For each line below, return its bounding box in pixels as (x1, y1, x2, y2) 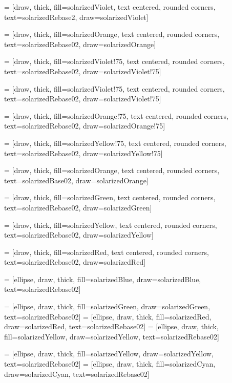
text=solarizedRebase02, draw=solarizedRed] (4, 257, 146, 267)
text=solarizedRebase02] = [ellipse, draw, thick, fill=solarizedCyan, (4, 358, 216, 369)
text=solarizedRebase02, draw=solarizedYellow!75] (4, 147, 163, 158)
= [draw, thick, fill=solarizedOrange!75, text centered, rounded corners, (4, 110, 228, 121)
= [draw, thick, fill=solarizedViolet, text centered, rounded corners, (4, 2, 216, 12)
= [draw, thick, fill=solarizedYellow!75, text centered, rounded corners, (4, 137, 226, 148)
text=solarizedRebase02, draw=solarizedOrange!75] (4, 120, 165, 131)
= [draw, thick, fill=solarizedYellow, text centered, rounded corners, (4, 219, 217, 230)
